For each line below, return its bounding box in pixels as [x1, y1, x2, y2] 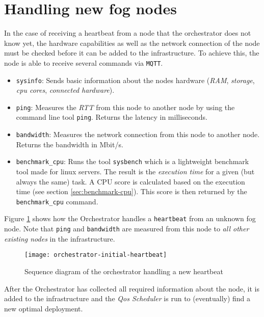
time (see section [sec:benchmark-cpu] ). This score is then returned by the [16, 186, 247, 197]
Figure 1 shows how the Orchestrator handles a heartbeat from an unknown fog [4, 213, 256, 224]
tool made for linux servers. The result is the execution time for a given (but [16, 166, 255, 177]
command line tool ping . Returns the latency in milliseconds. [16, 112, 208, 122]
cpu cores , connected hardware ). [16, 85, 115, 95]
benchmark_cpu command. [16, 196, 98, 206]
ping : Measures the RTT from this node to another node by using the [16, 101, 235, 112]
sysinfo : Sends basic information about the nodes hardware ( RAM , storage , [16, 74, 255, 85]
